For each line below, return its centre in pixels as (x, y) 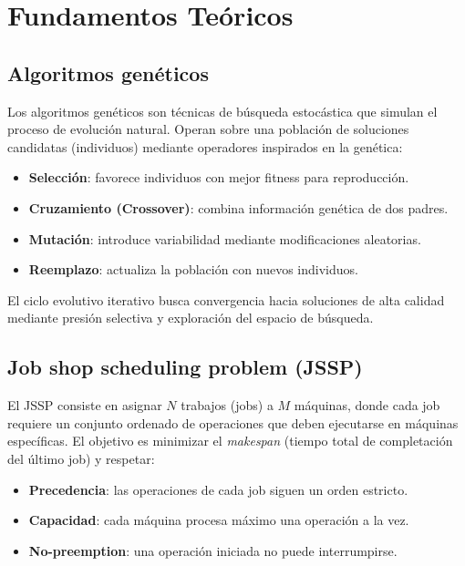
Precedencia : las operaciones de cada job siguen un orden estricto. (218, 489)
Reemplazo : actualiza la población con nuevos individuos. (193, 269)
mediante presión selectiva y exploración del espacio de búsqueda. (191, 318)
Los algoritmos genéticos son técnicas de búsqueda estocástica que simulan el (222, 111)
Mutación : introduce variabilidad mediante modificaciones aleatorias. (225, 238)
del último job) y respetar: (81, 458)
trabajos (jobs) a (227, 405)
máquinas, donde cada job (367, 405)
